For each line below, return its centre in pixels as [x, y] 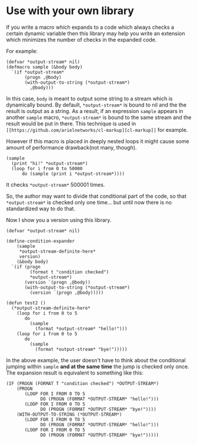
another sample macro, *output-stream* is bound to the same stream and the [99, 117]
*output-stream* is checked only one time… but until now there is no [89, 202]
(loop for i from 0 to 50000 [47, 168]
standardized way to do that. [41, 208]
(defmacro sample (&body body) [44, 67]
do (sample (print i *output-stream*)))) [73, 174]
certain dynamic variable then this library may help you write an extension [96, 33]
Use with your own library [70, 11]
